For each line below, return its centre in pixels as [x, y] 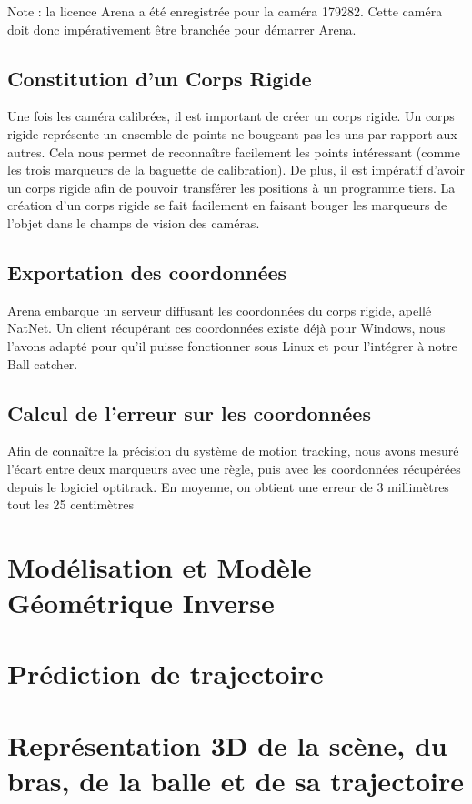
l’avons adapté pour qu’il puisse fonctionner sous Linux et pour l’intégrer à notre [232, 345]
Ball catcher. [43, 363]
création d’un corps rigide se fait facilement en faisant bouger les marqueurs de [227, 205]
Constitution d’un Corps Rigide [160, 78]
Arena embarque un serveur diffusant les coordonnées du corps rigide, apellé [220, 310]
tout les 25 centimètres [70, 504]
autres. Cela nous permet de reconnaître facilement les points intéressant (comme [234, 151]
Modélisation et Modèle [160, 566]
